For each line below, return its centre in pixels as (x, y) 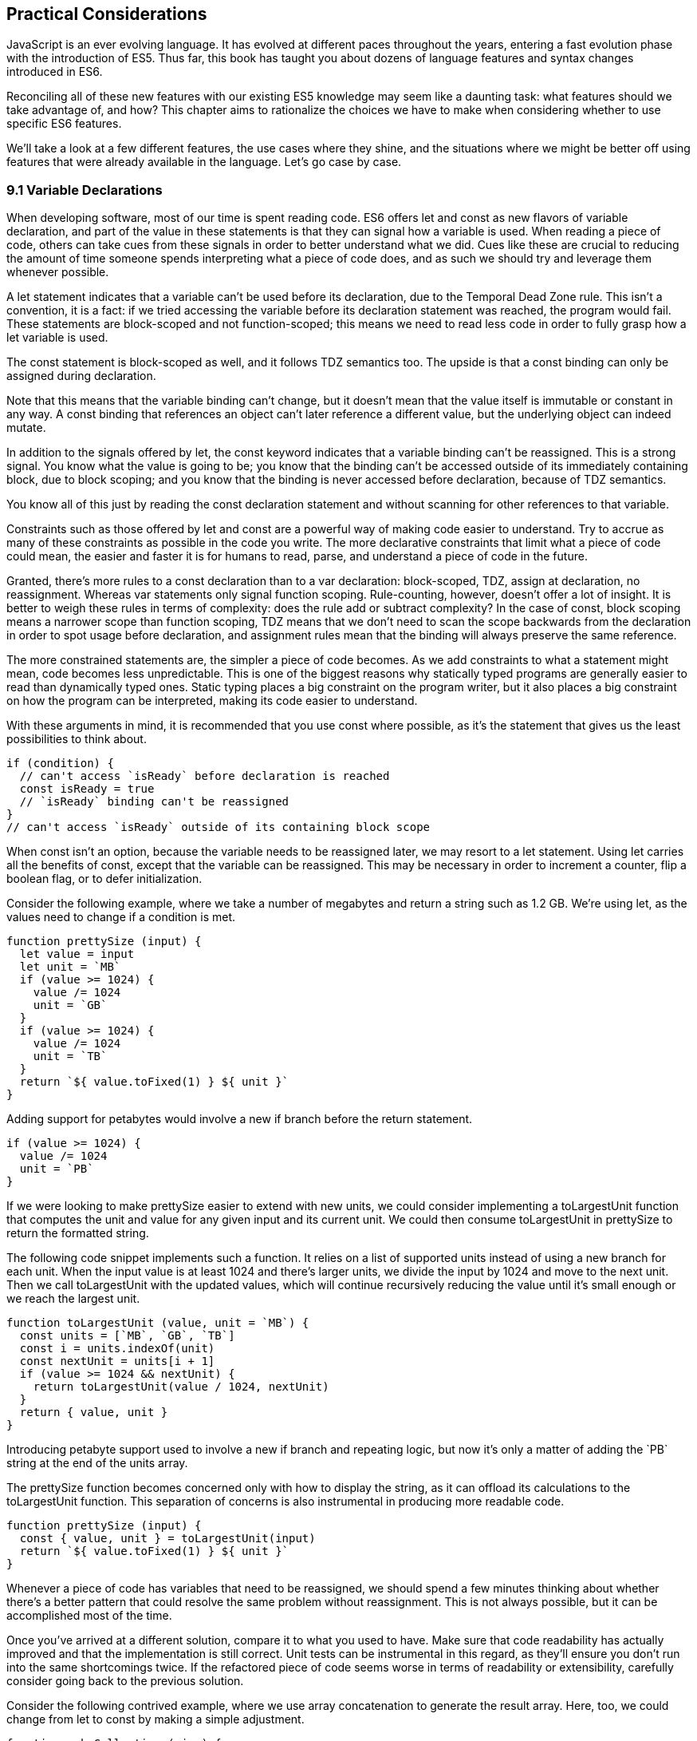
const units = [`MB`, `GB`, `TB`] (127, 1336)
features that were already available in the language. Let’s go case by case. (204, 162)
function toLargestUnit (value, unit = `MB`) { (158, 1323)
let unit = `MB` (70, 967)
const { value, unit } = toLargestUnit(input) (167, 1539)
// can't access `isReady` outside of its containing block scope (219, 827)
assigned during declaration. (81, 376)
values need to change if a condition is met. (121, 917)
